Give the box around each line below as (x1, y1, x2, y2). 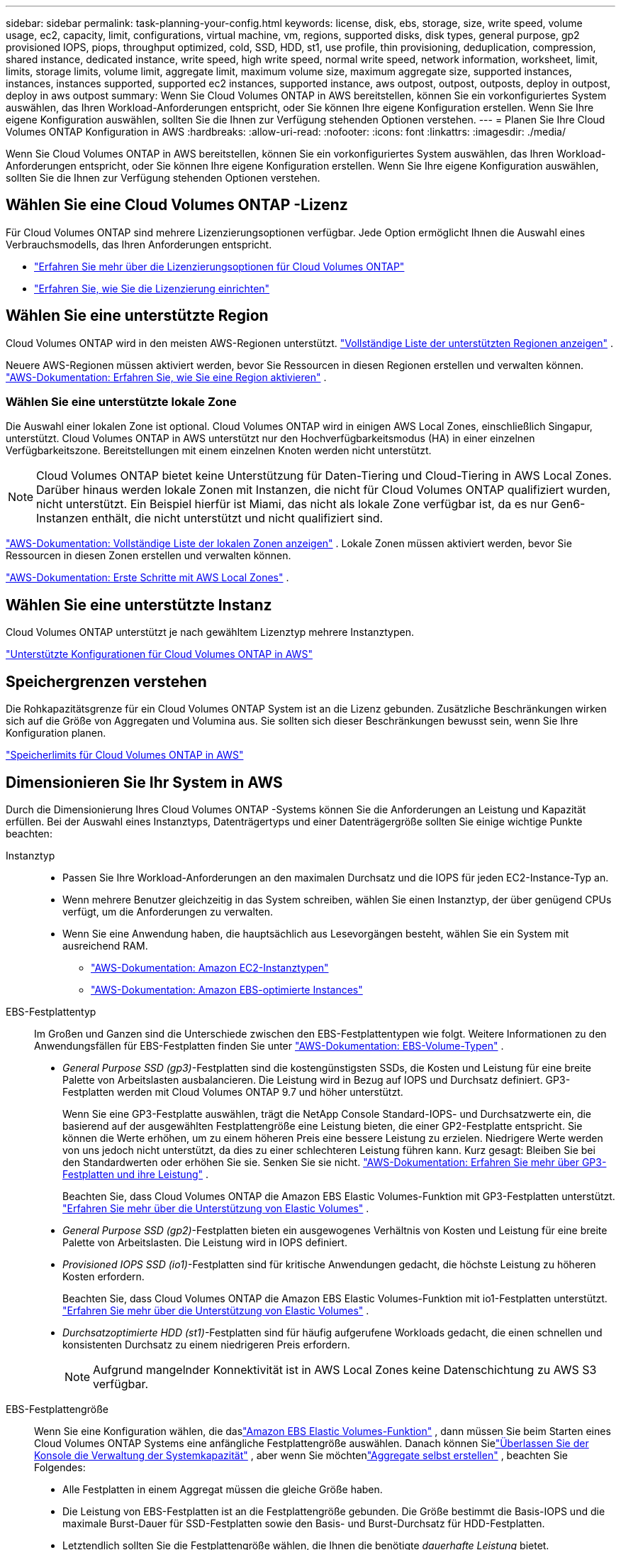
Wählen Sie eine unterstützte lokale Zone (6, 395, 237, 410)
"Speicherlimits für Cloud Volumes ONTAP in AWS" (6, 749, 244, 762)
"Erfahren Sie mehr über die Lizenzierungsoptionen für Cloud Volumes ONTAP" (34, 260, 405, 273)
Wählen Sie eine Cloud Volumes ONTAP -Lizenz (6, 196, 348, 214)
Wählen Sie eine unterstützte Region (6, 307, 269, 325)
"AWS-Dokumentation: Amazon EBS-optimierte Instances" (91, 983, 363, 996)
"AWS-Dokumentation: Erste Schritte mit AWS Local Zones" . (6, 571, 289, 584)
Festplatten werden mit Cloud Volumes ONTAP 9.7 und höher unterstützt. (62, 1085, 403, 1098)
